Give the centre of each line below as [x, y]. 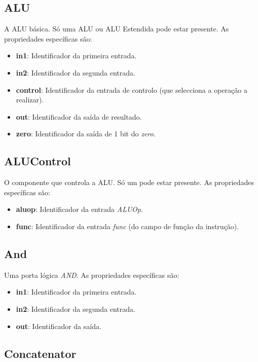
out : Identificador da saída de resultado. [79, 116]
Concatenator [40, 353]
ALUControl [38, 161]
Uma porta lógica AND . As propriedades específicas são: [92, 275]
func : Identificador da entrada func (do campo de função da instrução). [127, 226]
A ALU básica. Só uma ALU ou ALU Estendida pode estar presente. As [117, 29]
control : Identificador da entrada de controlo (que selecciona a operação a [132, 89]
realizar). [30, 100]
